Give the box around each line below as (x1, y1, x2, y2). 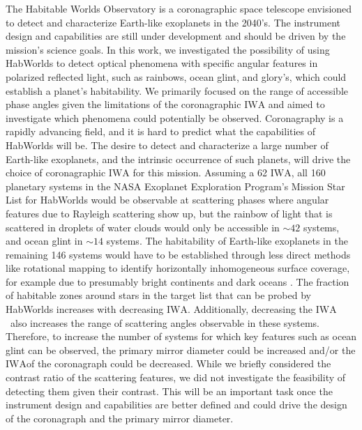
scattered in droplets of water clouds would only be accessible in (6, 220, 280, 234)
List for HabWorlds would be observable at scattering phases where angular (6, 192, 329, 207)
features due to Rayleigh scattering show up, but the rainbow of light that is (6, 206, 333, 220)
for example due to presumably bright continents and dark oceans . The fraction (6, 274, 349, 289)
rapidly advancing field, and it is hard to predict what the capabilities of (6, 124, 316, 139)
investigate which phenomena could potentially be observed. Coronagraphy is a (6, 110, 344, 125)
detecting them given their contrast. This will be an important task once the (6, 383, 333, 398)
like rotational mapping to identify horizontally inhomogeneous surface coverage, (6, 261, 350, 275)
